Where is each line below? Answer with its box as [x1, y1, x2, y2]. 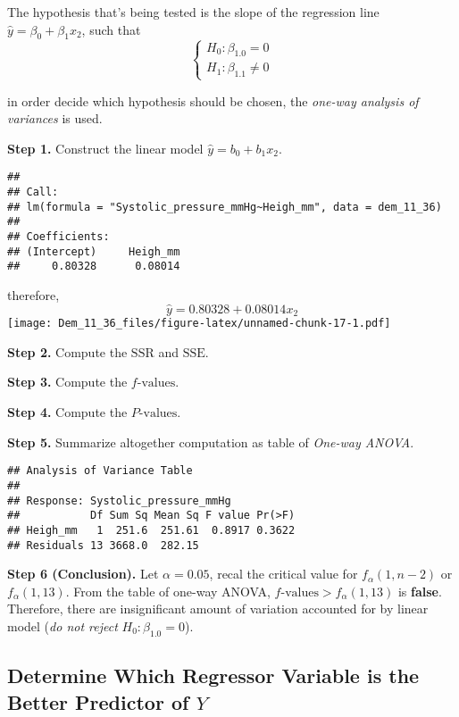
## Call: [7, 185, 59, 198]
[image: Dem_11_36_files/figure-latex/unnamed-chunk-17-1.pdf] [7, 317, 391, 330]
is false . [397, 581, 442, 600]
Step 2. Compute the [7, 342, 128, 361]
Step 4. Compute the [7, 403, 128, 421]
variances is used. [7, 109, 103, 128]
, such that [81, 20, 141, 38]
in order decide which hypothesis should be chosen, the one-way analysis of [7, 91, 419, 110]
